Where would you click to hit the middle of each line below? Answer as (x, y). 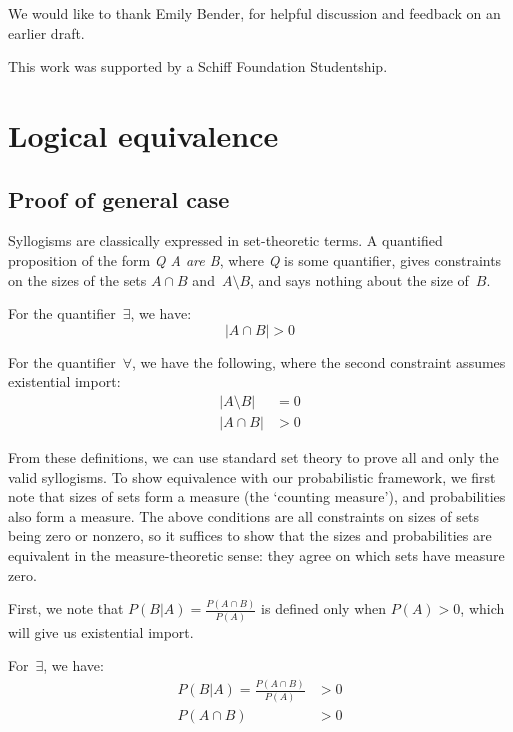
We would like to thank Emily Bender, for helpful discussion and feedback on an (254, 13)
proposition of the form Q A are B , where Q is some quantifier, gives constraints (255, 259)
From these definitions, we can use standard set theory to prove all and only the (253, 456)
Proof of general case (119, 198)
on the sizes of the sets (77, 279)
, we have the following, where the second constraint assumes (318, 361)
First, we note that (66, 608)
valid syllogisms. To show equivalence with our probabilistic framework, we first (252, 476)
